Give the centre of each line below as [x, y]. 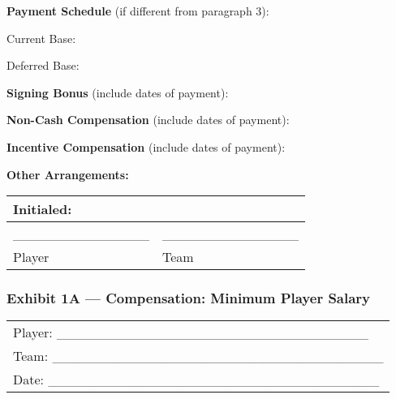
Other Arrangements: [68, 174]
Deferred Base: [43, 65]
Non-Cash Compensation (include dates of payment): [148, 120]
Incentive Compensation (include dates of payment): [146, 146]
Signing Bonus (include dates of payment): [118, 92]
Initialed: [43, 209]
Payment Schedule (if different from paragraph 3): [138, 11]
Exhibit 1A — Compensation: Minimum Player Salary [189, 298]
